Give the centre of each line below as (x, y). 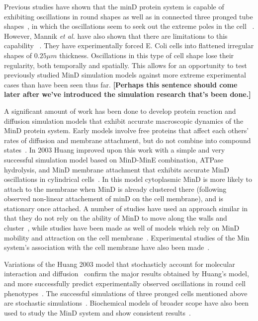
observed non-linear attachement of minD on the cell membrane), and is (114, 199)
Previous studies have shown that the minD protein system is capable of (114, 6)
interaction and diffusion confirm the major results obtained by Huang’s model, (127, 274)
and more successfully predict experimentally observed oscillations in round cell (125, 283)
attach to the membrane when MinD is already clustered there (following (115, 189)
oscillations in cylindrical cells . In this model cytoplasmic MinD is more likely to (128, 179)
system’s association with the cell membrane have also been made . (107, 247)
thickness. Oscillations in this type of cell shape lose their (147, 55)
